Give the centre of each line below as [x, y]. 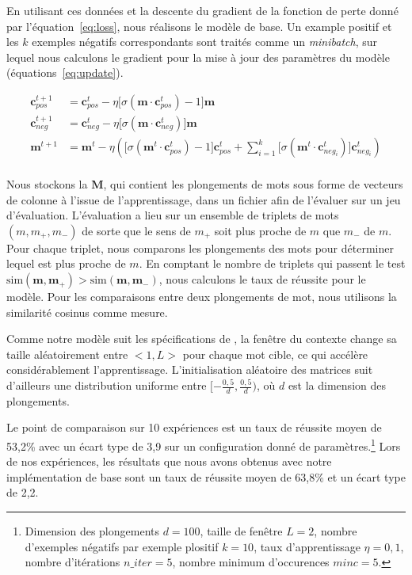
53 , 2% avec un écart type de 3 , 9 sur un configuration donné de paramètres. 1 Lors [204, 445]
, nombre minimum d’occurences [251, 562]
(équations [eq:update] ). [65, 72]
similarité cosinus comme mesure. [87, 312]
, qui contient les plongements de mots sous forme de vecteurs [253, 184]
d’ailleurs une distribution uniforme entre [107, 385]
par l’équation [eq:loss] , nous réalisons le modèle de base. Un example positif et [199, 26]
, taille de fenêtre [241, 531]
